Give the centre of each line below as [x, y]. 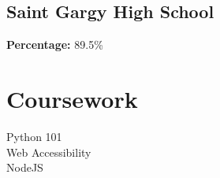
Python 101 [34, 136]
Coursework [72, 98]
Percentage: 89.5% [55, 44]
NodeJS [25, 167]
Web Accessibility [49, 152]
